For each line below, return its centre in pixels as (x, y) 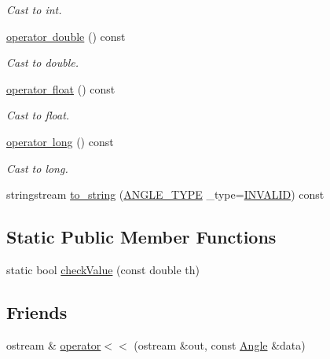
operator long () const (60, 141)
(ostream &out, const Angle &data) (220, 344)
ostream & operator (54, 344)
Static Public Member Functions (141, 237)
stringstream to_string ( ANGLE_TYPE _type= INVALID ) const (165, 194)
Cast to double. (42, 62)
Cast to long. (37, 168)
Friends (37, 311)
